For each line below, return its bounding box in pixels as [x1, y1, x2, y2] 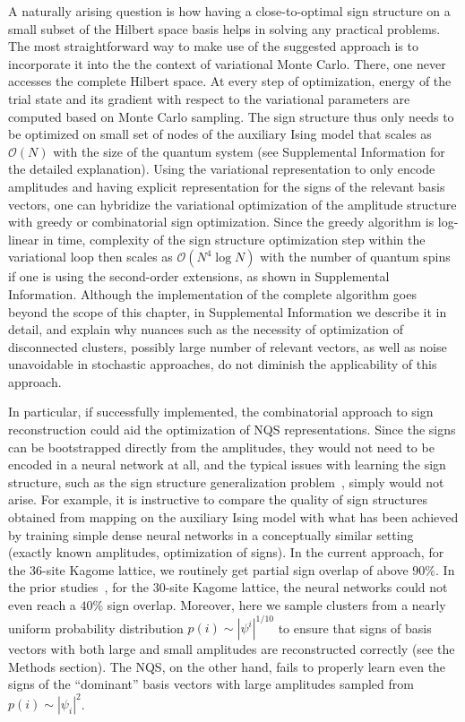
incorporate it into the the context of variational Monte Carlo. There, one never [8, 54, 446, 73]
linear [8, 229, 39, 248]
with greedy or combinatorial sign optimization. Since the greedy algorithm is [8, 212, 435, 231]
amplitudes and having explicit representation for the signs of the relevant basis [8, 176, 445, 195]
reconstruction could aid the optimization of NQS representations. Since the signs [8, 420, 456, 439]
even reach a [8, 596, 76, 614]
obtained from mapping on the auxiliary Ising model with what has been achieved [8, 508, 459, 527]
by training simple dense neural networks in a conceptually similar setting [8, 525, 414, 544]
